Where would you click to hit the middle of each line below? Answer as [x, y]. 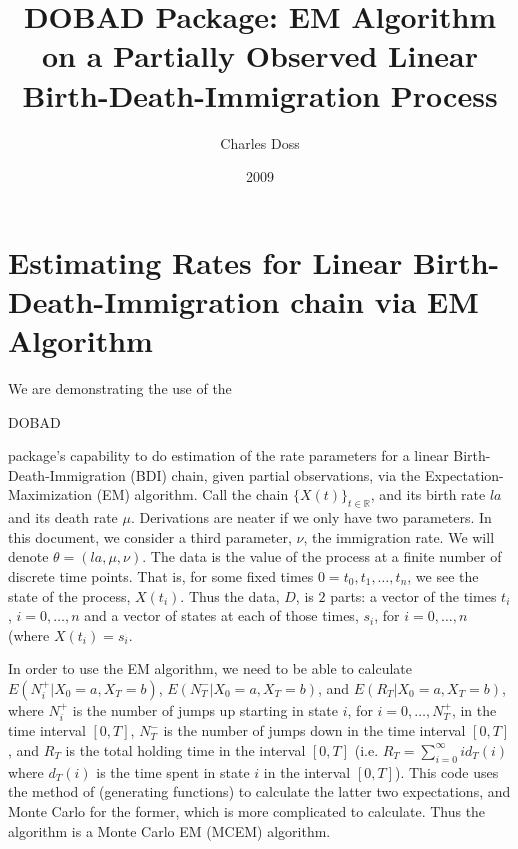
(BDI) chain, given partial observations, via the [275, 474]
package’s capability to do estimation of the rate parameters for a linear [228, 455]
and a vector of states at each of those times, [221, 615]
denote [28, 556]
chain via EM [384, 300]
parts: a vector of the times [413, 595]
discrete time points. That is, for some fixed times [161, 575]
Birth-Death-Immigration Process [260, 94]
